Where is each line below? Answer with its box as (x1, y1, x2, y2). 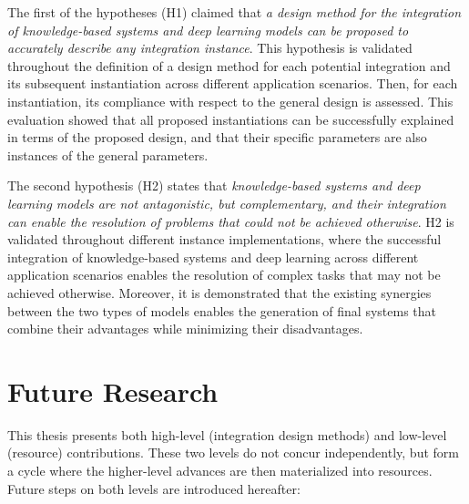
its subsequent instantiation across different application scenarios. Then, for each (7, 74, 458, 93)
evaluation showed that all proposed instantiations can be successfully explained (7, 109, 454, 129)
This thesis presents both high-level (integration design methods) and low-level (7, 425, 447, 444)
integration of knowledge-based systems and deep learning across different (7, 247, 419, 266)
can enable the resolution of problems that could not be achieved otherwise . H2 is (7, 211, 454, 231)
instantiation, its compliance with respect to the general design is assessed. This (7, 91, 454, 110)
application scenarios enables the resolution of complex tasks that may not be (7, 265, 441, 284)
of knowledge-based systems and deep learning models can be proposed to (7, 20, 409, 39)
